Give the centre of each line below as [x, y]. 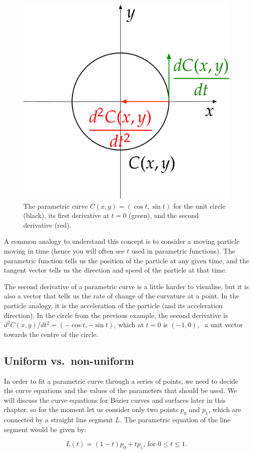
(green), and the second [164, 215]
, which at [129, 325]
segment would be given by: [45, 429]
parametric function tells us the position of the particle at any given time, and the [126, 260]
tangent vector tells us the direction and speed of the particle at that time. [116, 270]
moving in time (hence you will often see [64, 250]
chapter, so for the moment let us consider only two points [91, 409]
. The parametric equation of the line [175, 420]
